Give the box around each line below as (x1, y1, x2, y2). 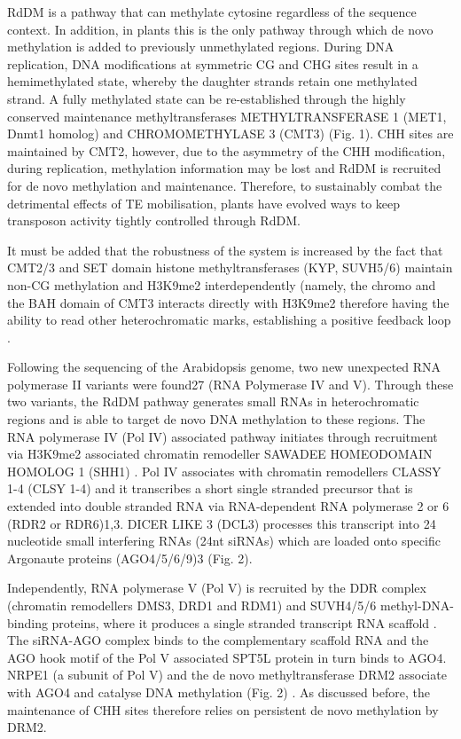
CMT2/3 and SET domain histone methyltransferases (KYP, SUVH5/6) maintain (7, 258, 453, 277)
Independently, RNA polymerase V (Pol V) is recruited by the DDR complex (7, 578, 426, 597)
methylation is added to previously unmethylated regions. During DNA (7, 37, 395, 56)
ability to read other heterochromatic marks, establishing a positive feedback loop (7, 311, 451, 329)
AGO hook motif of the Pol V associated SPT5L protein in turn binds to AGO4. (7, 648, 447, 666)
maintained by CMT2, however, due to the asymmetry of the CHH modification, (7, 141, 446, 160)
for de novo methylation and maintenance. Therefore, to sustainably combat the (7, 176, 442, 194)
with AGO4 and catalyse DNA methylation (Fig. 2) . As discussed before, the (7, 682, 430, 701)
